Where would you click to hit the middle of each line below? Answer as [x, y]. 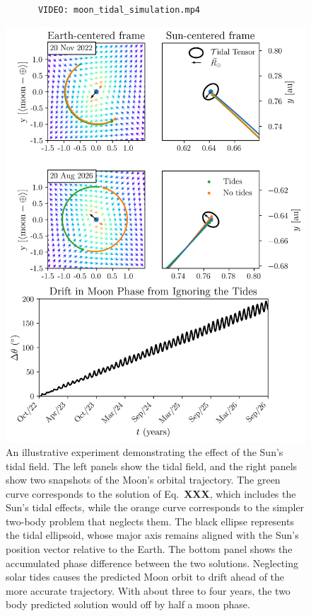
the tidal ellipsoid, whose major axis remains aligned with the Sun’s [152, 535]
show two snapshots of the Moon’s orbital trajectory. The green [143, 480]
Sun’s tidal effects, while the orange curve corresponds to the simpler [155, 507]
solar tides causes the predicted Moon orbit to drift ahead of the [145, 577]
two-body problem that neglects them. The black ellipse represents [150, 521]
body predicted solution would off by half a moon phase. [128, 604]
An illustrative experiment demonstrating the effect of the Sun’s [145, 451]
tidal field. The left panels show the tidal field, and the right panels [152, 466]
